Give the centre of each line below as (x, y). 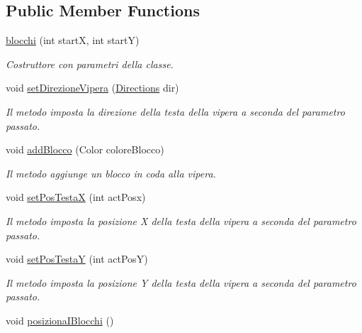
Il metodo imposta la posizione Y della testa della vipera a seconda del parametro (181, 282)
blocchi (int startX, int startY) (73, 40)
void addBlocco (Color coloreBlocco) (85, 149)
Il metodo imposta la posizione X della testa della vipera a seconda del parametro (181, 220)
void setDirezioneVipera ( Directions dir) (92, 88)
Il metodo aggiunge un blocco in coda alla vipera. (111, 173)
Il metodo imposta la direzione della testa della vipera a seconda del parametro (175, 111)
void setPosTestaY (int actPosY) (77, 259)
